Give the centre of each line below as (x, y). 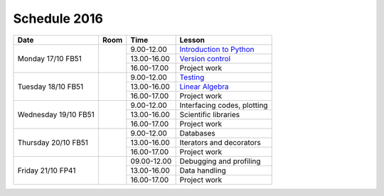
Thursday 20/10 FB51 (53, 142)
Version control (205, 58)
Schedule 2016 (58, 18)
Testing (192, 77)
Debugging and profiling (220, 161)
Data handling (203, 170)
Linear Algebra (204, 87)
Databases (198, 133)
